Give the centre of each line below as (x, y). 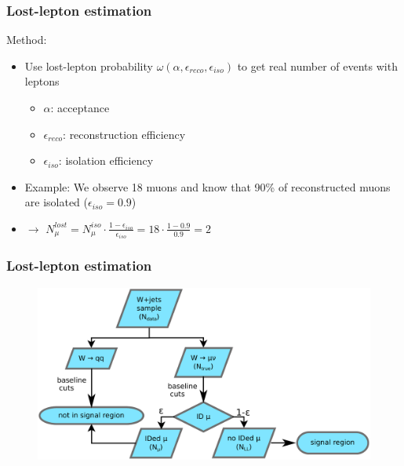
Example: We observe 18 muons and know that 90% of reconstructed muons (207, 186)
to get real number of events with (317, 66)
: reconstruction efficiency (124, 134)
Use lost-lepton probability (89, 66)
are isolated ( (56, 202)
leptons (42, 81)
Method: (27, 40)
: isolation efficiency (106, 160)
